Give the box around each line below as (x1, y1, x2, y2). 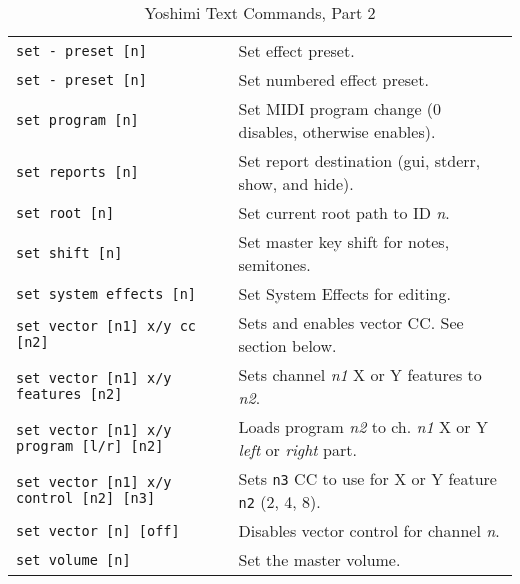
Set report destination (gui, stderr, (238, 149, 481, 172)
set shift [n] (16, 245, 123, 261)
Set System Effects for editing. (238, 282, 451, 305)
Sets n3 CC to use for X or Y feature (238, 467, 497, 490)
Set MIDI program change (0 (238, 97, 442, 120)
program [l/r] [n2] (16, 438, 164, 454)
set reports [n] (16, 164, 139, 180)
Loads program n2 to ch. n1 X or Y (238, 415, 488, 438)
